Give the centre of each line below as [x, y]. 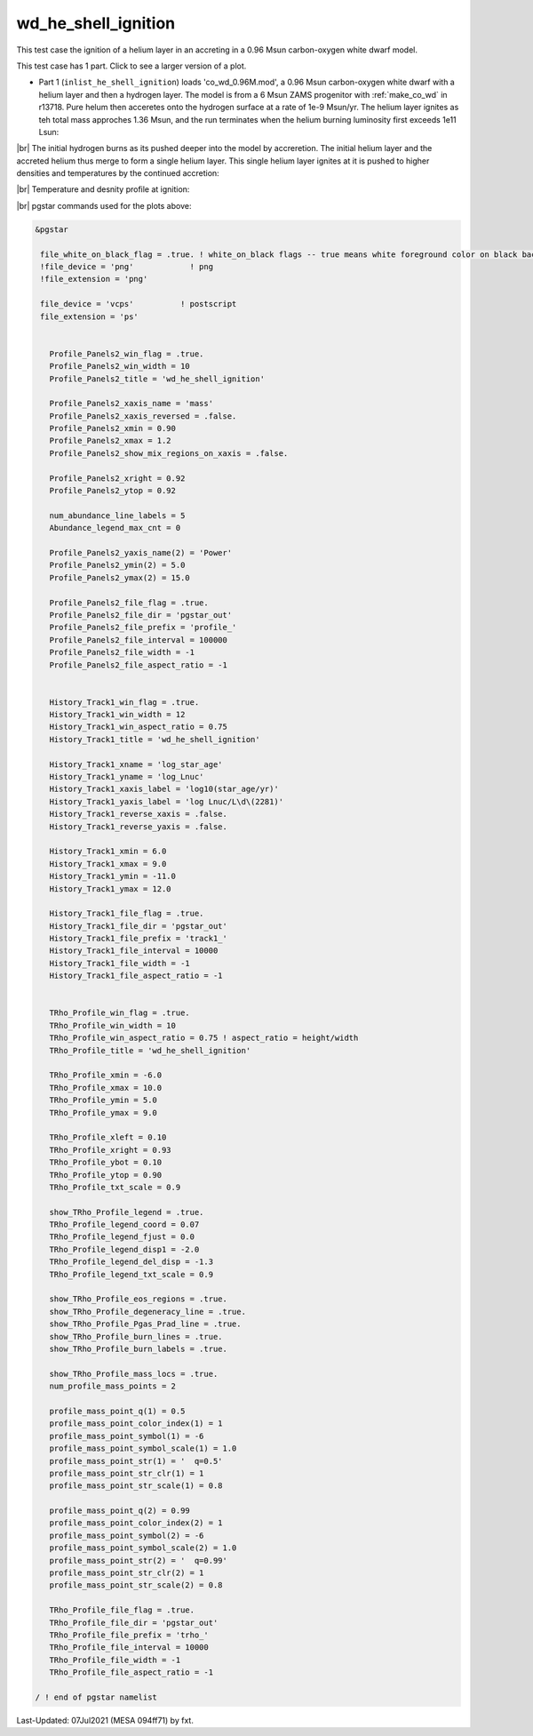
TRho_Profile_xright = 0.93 [111, 1150]
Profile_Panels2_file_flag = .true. [129, 603]
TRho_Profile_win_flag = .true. [119, 1013]
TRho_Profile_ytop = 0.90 [106, 1175]
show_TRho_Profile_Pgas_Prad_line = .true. [145, 1324]
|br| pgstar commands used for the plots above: [104, 205]
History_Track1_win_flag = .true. [124, 702]
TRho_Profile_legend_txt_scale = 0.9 [131, 1274]
